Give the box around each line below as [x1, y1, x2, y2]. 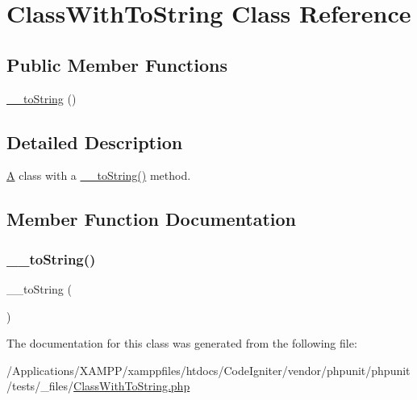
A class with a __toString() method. [6, 167, 191, 184]
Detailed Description [6, 129, 183, 154]
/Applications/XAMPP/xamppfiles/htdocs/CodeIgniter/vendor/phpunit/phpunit [6, 361, 411, 378]
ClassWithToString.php [73, 377, 190, 394]
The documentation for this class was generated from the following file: [6, 335, 357, 352]
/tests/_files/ [6, 377, 74, 394]
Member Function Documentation [6, 206, 297, 231]
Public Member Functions [6, 52, 227, 77]
